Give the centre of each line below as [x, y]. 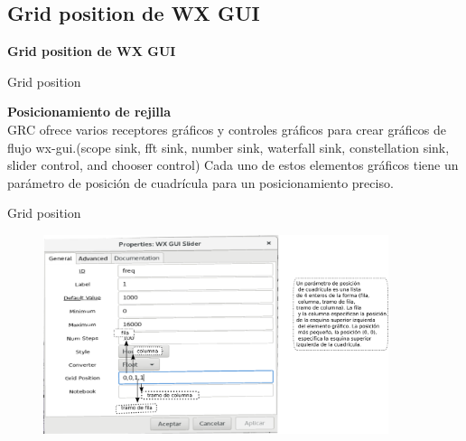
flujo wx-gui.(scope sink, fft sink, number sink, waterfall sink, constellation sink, [228, 147]
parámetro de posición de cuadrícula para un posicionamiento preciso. [200, 182]
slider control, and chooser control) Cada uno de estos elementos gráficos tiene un [233, 165]
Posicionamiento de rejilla [89, 112]
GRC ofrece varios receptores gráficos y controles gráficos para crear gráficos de [227, 129]
